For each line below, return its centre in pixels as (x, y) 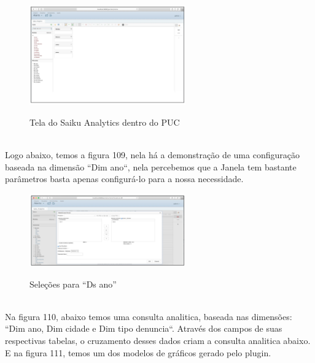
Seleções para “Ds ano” (73, 284)
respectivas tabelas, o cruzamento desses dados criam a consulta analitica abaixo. (158, 340)
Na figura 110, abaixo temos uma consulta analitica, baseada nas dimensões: (149, 316)
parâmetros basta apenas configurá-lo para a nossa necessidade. (124, 179)
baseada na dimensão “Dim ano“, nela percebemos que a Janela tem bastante (151, 166)
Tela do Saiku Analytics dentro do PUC (105, 122)
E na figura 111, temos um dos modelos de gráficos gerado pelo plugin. (138, 352)
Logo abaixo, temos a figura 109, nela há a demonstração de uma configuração (152, 155)
